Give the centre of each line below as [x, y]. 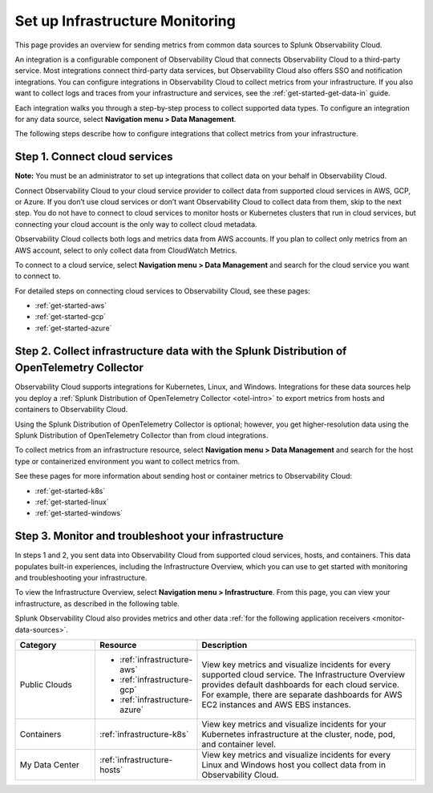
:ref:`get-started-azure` [73, 328]
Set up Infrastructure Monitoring [125, 21]
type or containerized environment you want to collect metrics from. [127, 461]
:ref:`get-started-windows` [79, 513]
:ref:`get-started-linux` [72, 502]
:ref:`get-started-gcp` [71, 317]
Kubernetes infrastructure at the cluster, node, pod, [299, 734]
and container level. [239, 744]
